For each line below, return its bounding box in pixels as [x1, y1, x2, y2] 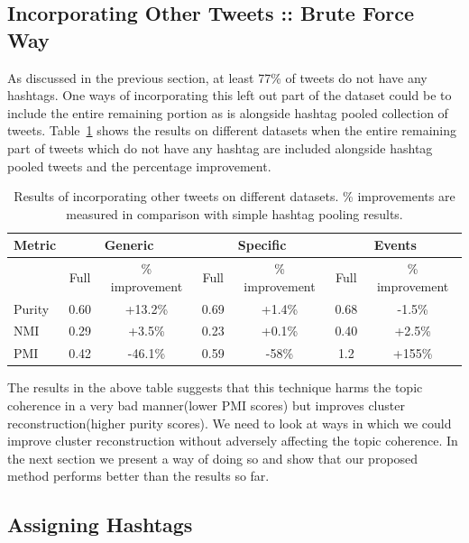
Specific [237, 235, 287, 254]
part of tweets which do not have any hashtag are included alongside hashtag [7, 138, 433, 157]
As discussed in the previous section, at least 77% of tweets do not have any [7, 68, 428, 87]
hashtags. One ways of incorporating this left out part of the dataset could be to [7, 86, 452, 105]
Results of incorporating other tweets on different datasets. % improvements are [14, 187, 455, 206]
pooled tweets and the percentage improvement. [7, 156, 271, 175]
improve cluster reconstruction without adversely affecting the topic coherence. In [7, 431, 458, 450]
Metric [14, 235, 57, 254]
